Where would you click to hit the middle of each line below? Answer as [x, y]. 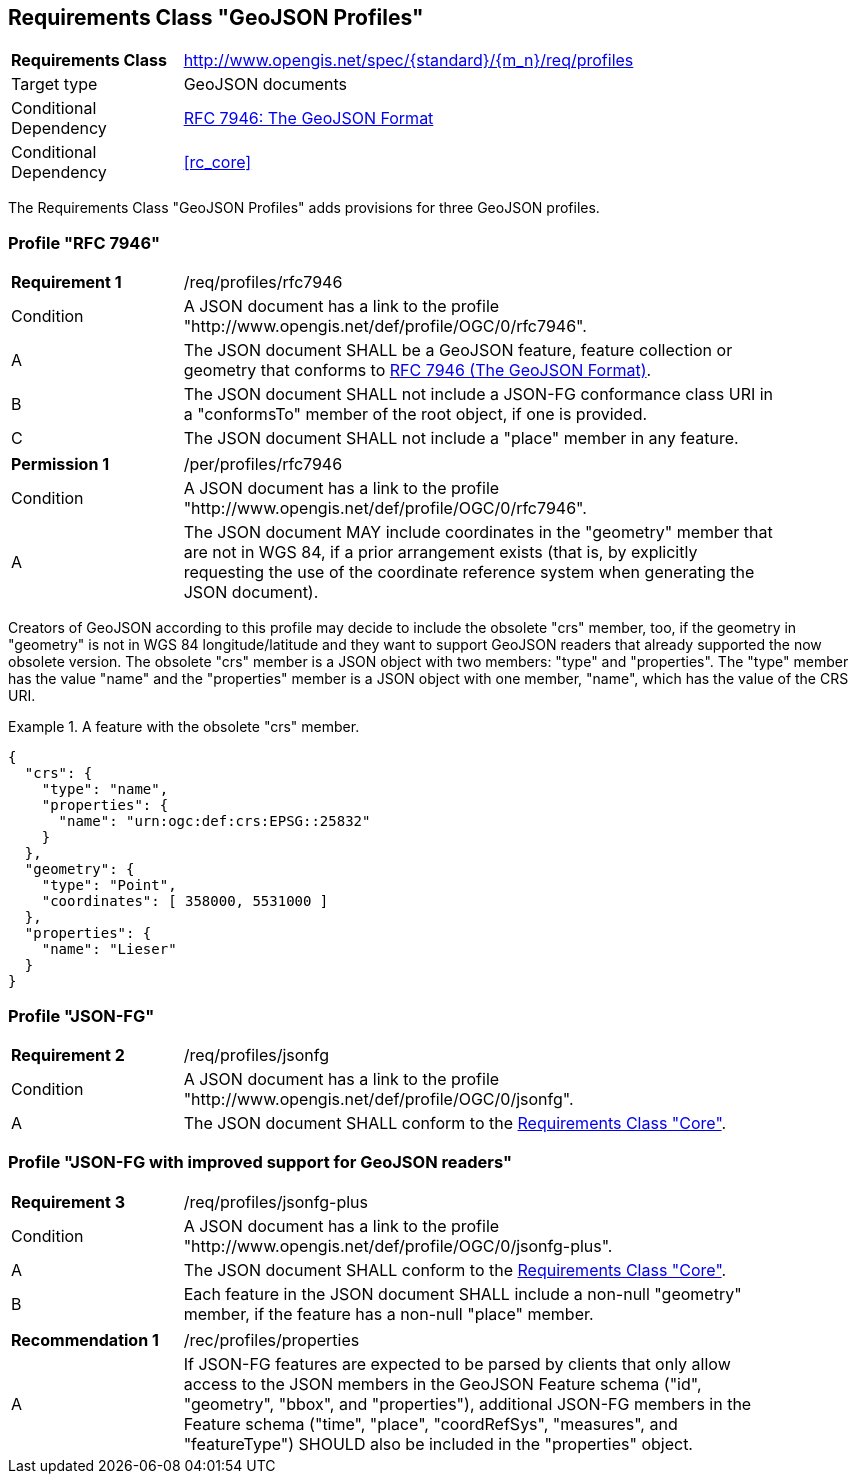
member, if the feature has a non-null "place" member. [388, 1313]
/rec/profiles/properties [271, 1339]
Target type [54, 84]
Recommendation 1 [85, 1339]
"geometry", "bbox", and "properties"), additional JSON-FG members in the [467, 1403]
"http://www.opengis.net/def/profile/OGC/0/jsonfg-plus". [398, 1245]
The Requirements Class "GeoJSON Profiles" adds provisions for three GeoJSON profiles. [304, 208]
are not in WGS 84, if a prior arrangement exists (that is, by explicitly [440, 552]
